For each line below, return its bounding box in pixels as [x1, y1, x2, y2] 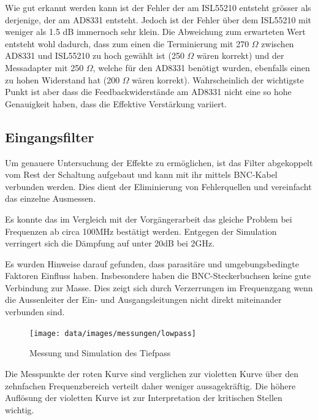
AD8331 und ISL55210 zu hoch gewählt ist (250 [5, 49, 184, 62]
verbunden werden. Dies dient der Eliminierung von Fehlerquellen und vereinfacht [5, 180, 312, 193]
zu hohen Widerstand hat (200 [5, 73, 120, 86]
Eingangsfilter [5, 127, 94, 146]
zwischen [261, 37, 294, 50]
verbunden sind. [5, 305, 65, 318]
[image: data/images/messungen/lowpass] [29, 329, 197, 338]
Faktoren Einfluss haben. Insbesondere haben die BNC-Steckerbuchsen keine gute [5, 269, 311, 282]
